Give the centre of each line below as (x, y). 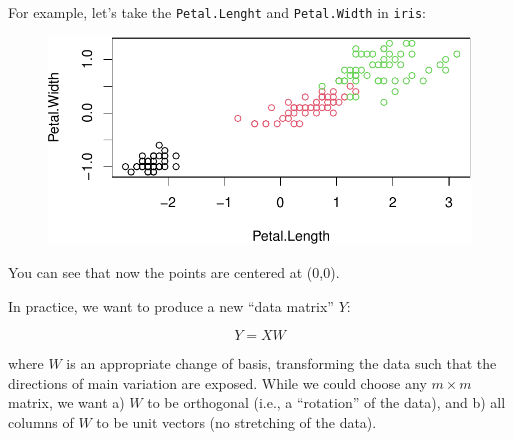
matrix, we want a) (66, 402)
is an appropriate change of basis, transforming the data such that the (281, 363)
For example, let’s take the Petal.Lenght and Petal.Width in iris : (217, 12)
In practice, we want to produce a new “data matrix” (171, 305)
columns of (41, 422)
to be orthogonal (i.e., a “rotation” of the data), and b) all (326, 402)
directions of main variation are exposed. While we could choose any (217, 382)
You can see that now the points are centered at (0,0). (174, 272)
